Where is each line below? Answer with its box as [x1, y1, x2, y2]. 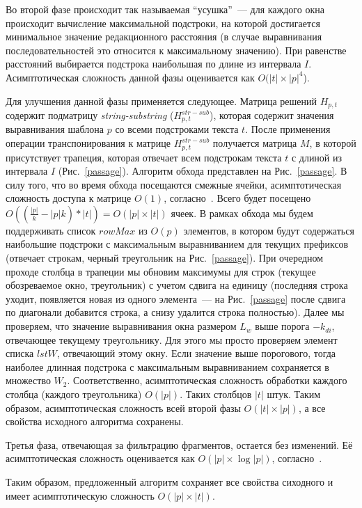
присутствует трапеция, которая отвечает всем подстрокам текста [6, 150, 282, 164]
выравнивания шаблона [6, 122, 104, 136]
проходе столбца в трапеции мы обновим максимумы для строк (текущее [6, 264, 316, 278]
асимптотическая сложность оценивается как [6, 451, 195, 466]
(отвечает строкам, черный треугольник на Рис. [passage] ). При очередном [6, 251, 324, 265]
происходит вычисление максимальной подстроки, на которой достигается [6, 15, 320, 30]
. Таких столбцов [180, 387, 252, 402]
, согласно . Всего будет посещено [164, 191, 311, 205]
